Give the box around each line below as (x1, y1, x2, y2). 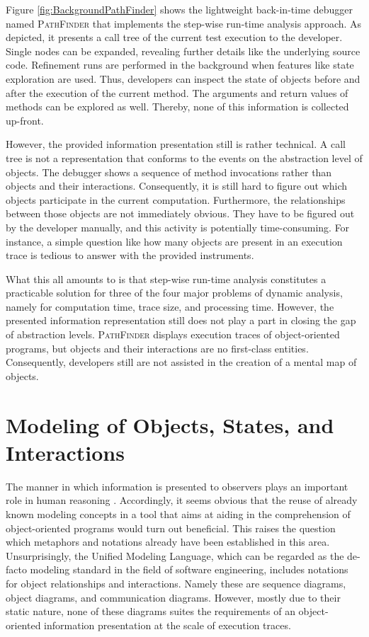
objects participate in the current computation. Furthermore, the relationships (6, 192, 346, 207)
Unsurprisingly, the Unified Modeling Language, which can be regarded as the (6, 548, 344, 563)
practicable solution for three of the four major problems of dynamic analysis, (6, 285, 343, 300)
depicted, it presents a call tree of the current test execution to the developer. (6, 30, 343, 45)
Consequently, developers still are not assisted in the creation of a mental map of (6, 355, 357, 369)
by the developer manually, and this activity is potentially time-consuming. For (6, 219, 350, 234)
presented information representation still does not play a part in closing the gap (6, 313, 356, 328)
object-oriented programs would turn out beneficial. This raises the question (6, 520, 336, 535)
